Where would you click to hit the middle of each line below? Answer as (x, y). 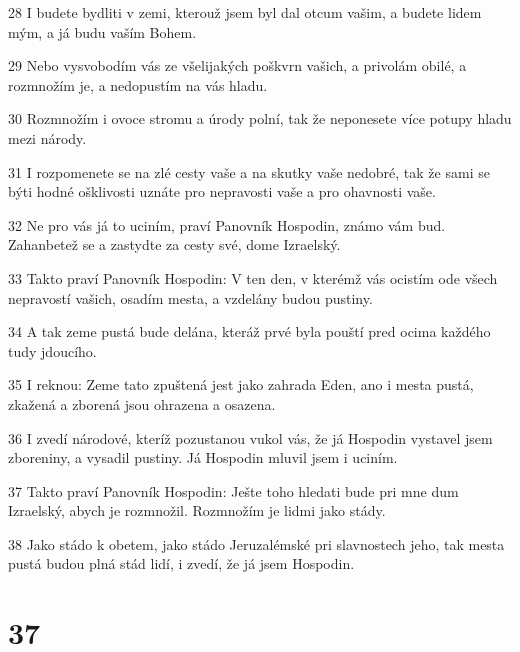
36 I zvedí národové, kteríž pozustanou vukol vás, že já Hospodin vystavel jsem (250, 437)
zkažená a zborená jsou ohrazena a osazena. (142, 403)
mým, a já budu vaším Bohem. (102, 31)
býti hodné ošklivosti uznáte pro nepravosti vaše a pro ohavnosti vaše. (222, 191)
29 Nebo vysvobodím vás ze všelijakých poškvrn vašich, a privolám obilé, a (237, 65)
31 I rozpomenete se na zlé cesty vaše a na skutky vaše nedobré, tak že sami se (249, 171)
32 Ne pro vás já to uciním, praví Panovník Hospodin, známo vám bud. (227, 224)
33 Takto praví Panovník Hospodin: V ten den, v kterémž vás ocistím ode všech (253, 277)
